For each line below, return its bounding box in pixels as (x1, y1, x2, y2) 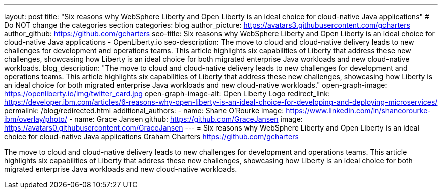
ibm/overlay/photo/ (4, 115, 67, 123)
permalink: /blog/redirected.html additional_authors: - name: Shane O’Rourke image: (4, 106, 284, 115)
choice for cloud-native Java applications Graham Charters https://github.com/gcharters (4, 132, 299, 141)
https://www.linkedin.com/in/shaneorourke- (286, 106, 431, 115)
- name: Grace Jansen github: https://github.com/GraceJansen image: (69, 115, 303, 123)
